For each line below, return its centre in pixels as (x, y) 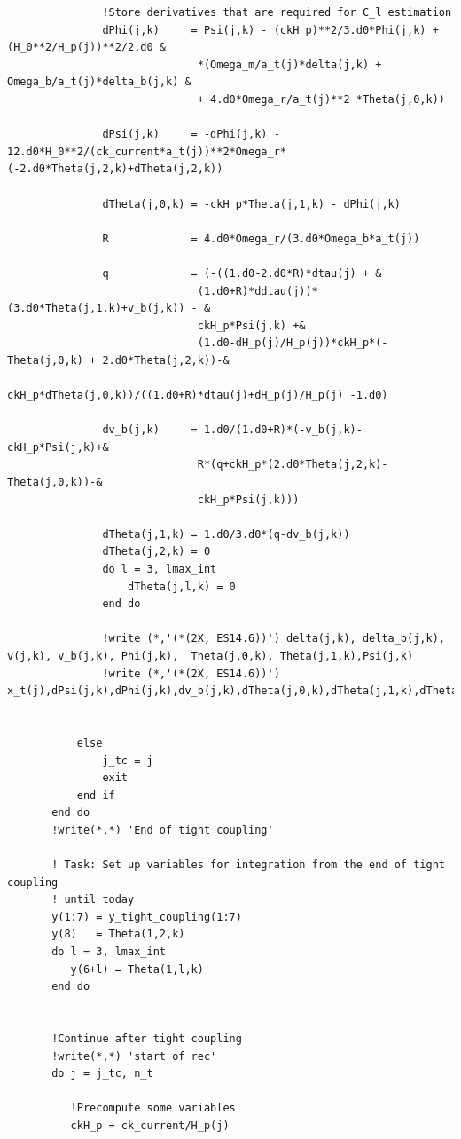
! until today (93, 900)
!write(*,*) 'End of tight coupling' (163, 830)
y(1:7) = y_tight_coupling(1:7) (147, 917)
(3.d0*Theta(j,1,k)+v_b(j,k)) (96, 308)
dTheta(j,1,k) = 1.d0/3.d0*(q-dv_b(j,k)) (226, 534)
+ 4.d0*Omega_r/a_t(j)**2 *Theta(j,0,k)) (321, 99)
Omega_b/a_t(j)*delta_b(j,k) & (99, 82)
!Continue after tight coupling (147, 1039)
